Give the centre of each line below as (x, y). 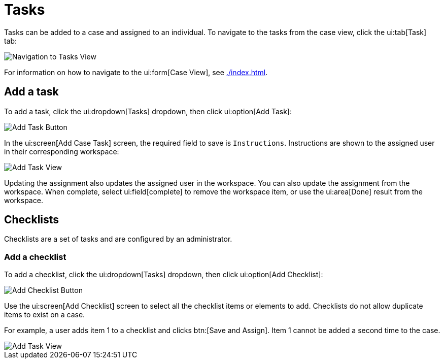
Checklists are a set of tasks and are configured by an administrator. (118, 239)
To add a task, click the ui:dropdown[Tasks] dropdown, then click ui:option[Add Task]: (148, 111)
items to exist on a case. (45, 315)
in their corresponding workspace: (62, 151)
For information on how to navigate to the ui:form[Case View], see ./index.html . (136, 72)
